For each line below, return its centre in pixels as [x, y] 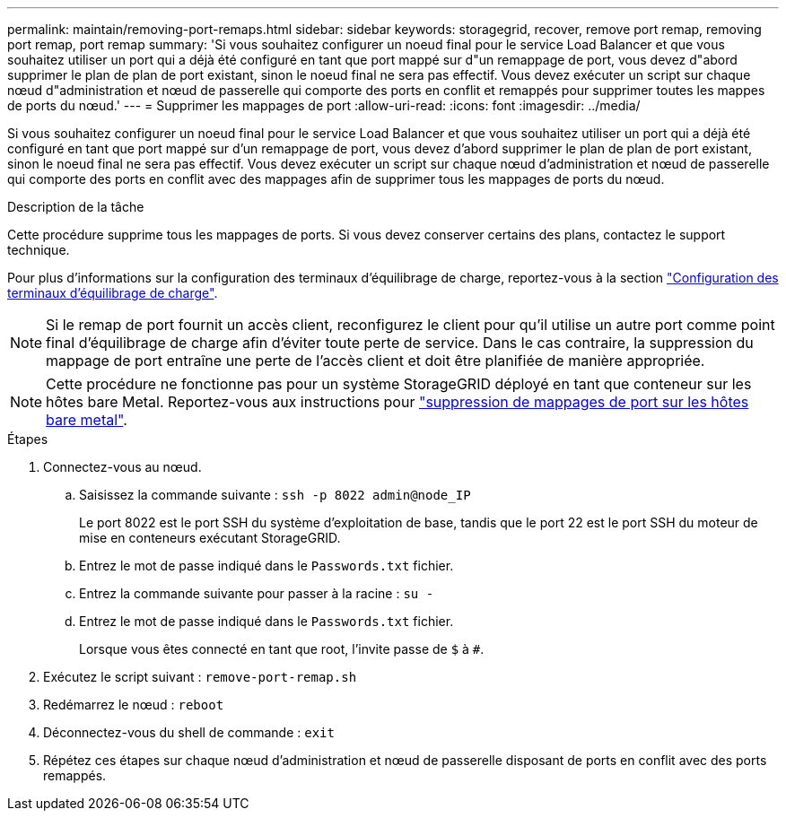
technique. [39, 250]
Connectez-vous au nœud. [122, 467]
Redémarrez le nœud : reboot [134, 705]
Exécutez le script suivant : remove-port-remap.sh [200, 677]
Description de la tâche [76, 207]
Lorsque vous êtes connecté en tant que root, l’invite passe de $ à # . [282, 649]
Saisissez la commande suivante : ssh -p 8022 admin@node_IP [275, 495]
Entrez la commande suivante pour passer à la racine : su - [257, 593]
